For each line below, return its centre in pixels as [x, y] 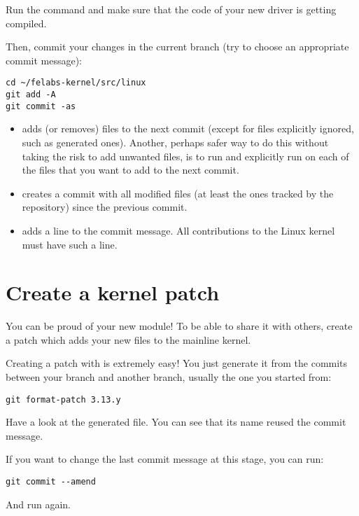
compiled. [26, 23]
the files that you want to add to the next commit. [131, 170]
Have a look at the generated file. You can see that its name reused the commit [176, 422]
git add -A [31, 95]
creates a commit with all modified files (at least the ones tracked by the [178, 193]
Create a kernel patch [113, 292]
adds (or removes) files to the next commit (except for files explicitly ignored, [188, 128]
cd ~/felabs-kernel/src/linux [76, 83]
